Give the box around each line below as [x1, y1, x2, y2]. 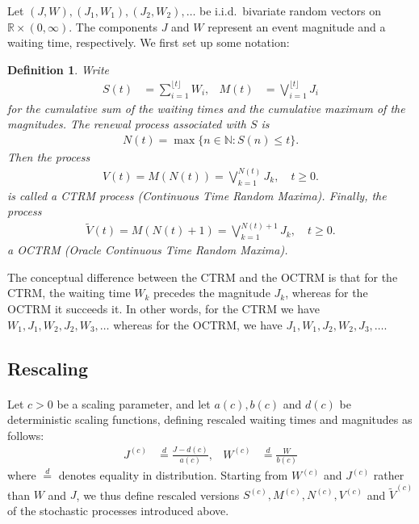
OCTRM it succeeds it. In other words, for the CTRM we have [7, 300, 320, 317]
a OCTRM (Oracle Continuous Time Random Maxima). [7, 241, 288, 258]
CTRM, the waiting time [7, 284, 131, 301]
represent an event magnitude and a [207, 18, 386, 35]
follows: [7, 426, 44, 443]
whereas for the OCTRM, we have [113, 316, 283, 333]
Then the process [7, 148, 90, 165]
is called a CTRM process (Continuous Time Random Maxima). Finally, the [7, 187, 387, 203]
